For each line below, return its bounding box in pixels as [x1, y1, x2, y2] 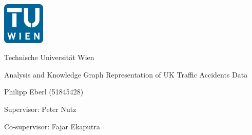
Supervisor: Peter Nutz [4, 103, 76, 114]
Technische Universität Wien [4, 52, 94, 63]
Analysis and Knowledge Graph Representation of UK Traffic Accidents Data [4, 69, 248, 80]
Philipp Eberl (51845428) [4, 86, 84, 97]
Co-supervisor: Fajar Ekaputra [4, 121, 101, 131]
